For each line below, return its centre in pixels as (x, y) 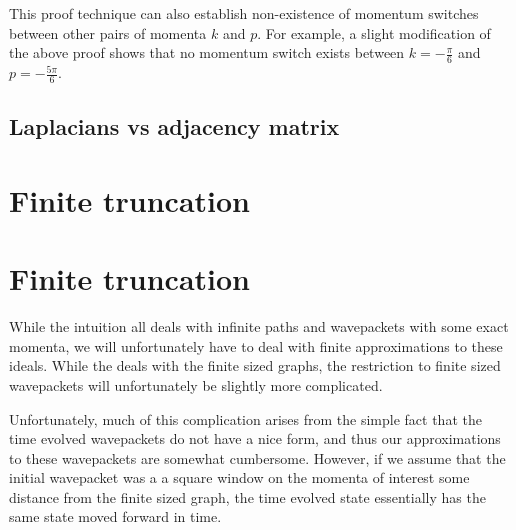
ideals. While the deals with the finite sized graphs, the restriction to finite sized (255, 365)
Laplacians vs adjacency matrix (174, 126)
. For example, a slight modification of (374, 32)
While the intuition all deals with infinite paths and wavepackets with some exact (259, 326)
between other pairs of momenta (108, 32)
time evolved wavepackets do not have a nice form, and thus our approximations (255, 438)
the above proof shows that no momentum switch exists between (207, 52)
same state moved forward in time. (115, 516)
